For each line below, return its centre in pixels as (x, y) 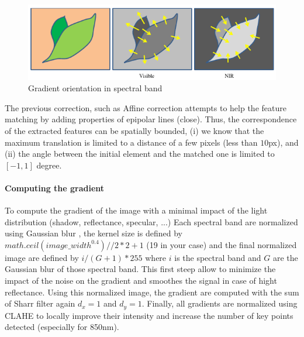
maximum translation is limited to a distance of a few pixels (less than (131, 142)
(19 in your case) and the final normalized (222, 244)
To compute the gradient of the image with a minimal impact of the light (136, 210)
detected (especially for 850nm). (62, 327)
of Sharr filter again (40, 303)
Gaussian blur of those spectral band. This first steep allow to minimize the (140, 269)
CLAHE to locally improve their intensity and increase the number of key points (149, 315)
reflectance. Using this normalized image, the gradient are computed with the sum (152, 292)
